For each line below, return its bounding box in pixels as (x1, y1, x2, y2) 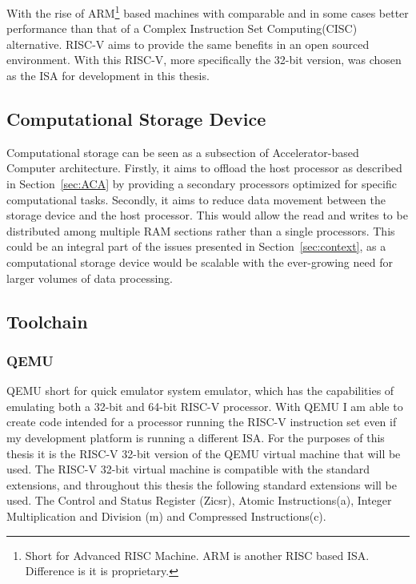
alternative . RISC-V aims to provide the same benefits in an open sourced (6, 35, 370, 52)
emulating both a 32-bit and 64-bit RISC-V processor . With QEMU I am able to (6, 397, 403, 414)
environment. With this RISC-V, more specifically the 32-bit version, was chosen (6, 51, 402, 68)
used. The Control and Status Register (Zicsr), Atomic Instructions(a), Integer (6, 492, 392, 509)
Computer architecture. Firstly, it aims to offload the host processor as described (6, 159, 402, 176)
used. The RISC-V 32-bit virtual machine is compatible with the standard (6, 461, 370, 477)
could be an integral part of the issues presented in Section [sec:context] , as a (6, 238, 386, 255)
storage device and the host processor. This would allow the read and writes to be (6, 207, 408, 224)
